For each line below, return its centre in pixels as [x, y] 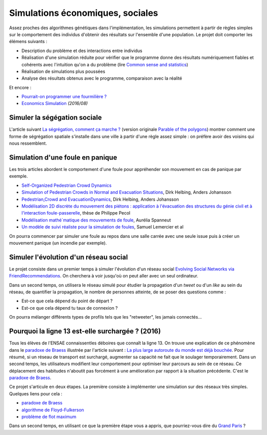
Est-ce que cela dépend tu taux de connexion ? [70, 308]
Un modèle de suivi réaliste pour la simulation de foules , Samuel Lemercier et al [103, 227]
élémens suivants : [28, 42]
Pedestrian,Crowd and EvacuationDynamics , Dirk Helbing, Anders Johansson [100, 199]
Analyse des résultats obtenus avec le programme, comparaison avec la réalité [102, 78]
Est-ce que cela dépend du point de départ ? [67, 301]
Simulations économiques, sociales [84, 13]
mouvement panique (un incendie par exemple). [58, 243]
